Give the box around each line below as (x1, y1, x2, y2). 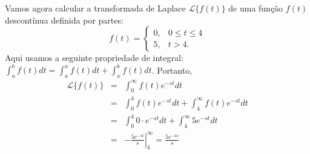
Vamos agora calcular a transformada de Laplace (5, 2, 186, 14)
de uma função (228, 2, 283, 14)
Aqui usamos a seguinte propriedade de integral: (5, 51, 183, 64)
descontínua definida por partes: (5, 13, 124, 26)
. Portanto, (151, 63, 193, 76)
